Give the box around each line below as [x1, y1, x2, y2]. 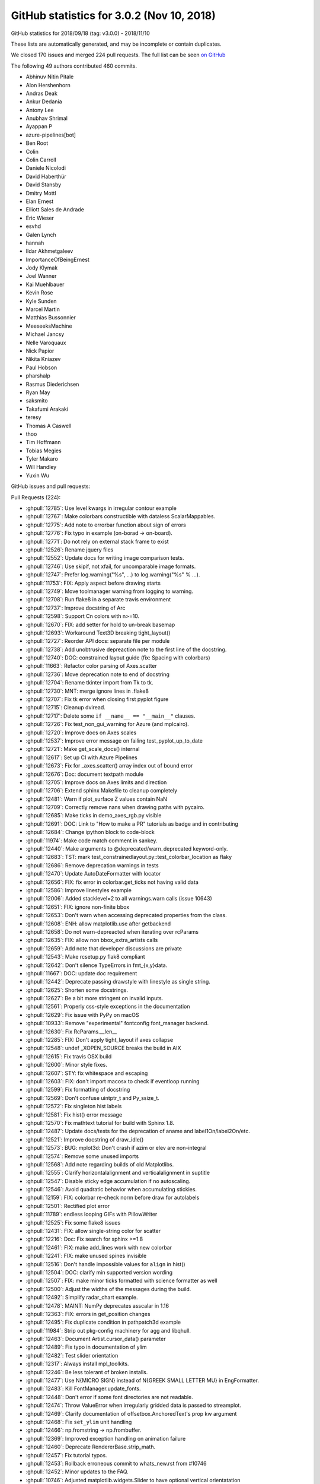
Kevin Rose [25, 289, 53, 296]
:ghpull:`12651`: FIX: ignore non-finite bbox [25, 903, 130, 911]
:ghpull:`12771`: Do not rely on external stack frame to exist [25, 538, 169, 545]
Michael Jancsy [25, 331, 65, 338]
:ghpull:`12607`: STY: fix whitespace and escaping [25, 1069, 148, 1077]
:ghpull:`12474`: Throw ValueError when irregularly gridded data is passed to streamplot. [25, 1401, 241, 1409]
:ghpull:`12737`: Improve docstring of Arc [25, 604, 126, 611]
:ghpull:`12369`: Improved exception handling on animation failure [25, 1435, 186, 1442]
